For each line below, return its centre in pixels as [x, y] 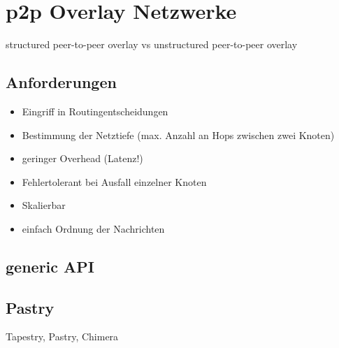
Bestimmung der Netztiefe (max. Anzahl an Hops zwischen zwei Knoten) [178, 135]
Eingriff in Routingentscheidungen [95, 111]
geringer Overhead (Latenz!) [82, 158]
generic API [50, 266]
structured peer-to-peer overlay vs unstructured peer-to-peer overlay [152, 44]
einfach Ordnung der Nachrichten [93, 228]
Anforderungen [61, 82]
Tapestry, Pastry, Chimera [62, 336]
